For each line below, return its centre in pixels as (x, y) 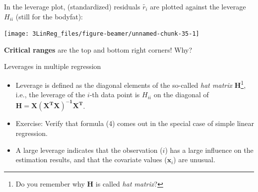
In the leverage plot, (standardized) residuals (72, 6)
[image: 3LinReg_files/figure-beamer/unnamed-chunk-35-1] (102, 34)
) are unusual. (194, 160)
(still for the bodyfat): (49, 16)
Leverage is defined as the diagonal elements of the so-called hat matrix (124, 85)
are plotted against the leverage (198, 6)
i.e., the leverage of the (50, 95)
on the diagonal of (181, 95)
